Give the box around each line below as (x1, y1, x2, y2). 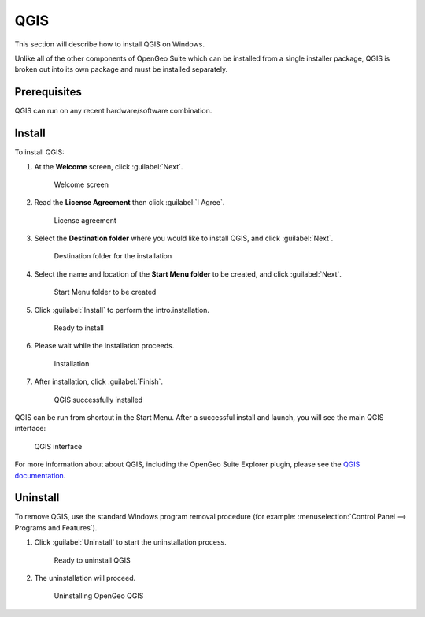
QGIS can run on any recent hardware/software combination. (14, 106, 213, 116)
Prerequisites (14, 85, 82, 98)
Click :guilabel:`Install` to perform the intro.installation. (34, 305, 210, 314)
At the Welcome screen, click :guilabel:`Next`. (34, 162, 183, 171)
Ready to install (54, 323, 104, 333)
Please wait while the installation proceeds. (34, 341, 175, 351)
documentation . (14, 470, 66, 480)
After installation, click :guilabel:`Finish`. (34, 377, 164, 386)
